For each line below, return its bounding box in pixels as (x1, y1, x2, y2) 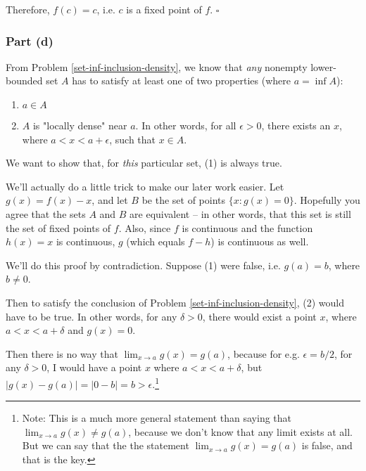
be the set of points (141, 193, 226, 207)
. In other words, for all (135, 118, 236, 132)
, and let (91, 193, 128, 207)
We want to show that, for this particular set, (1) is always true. (6, 155, 282, 170)
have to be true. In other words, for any (6, 309, 177, 323)
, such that (109, 131, 156, 146)
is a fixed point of (126, 2, 202, 16)
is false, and (301, 438, 353, 453)
